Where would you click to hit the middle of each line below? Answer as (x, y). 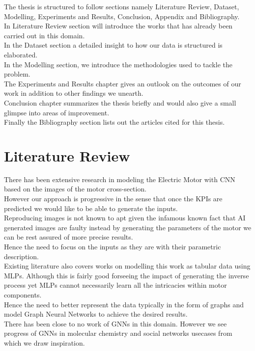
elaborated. (21, 54)
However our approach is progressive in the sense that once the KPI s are (113, 199)
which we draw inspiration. (44, 342)
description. (21, 256)
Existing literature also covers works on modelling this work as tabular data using (127, 266)
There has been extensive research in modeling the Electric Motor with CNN (120, 179)
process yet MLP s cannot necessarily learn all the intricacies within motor (115, 285)
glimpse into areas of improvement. (57, 112)
